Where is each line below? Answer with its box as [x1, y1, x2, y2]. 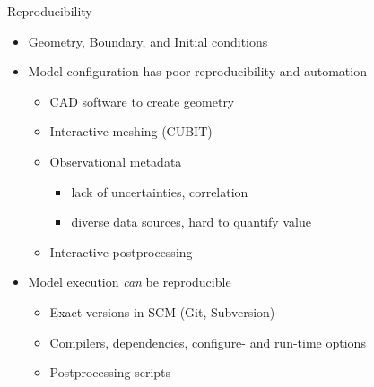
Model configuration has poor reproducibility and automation [28, 62, 367, 81]
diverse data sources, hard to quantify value [71, 212, 311, 231]
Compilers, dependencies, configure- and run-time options [49, 332, 366, 351]
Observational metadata [49, 151, 182, 170]
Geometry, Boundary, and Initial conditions [28, 31, 268, 50]
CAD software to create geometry [49, 91, 235, 110]
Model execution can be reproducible [28, 272, 231, 291]
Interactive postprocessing [49, 242, 193, 261]
